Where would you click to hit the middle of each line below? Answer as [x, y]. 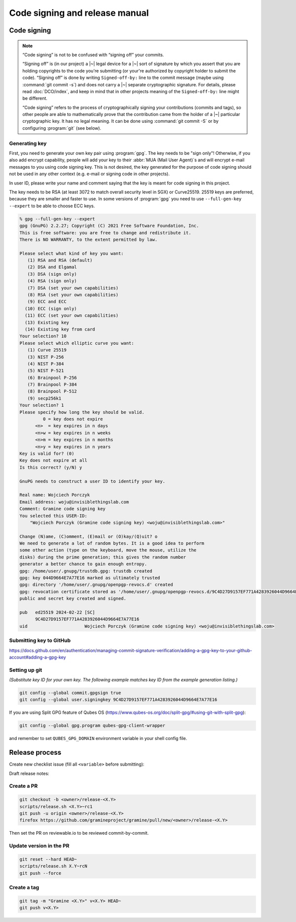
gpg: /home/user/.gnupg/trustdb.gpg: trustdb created [86, 571]
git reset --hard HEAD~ [48, 859]
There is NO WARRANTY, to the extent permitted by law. [89, 240]
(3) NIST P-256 [46, 357]
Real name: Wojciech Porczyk [55, 495]
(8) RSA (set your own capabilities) [73, 295]
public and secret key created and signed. [73, 599]
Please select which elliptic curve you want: [77, 343]
